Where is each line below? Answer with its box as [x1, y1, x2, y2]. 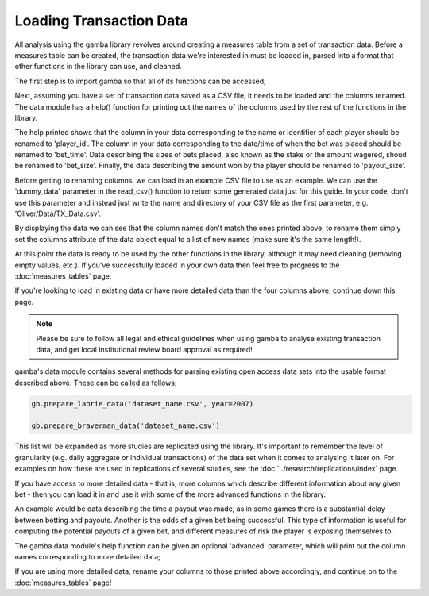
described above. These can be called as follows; [14, 378, 178, 387]
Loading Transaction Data [14, 12, 188, 29]
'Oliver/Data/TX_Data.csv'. [14, 209, 102, 218]
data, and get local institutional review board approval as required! [36, 344, 253, 354]
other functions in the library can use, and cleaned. [14, 62, 182, 71]
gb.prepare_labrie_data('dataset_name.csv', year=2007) [31, 399, 254, 408]
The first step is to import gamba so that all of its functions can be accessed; [14, 76, 266, 86]
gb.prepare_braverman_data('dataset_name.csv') [31, 421, 220, 430]
